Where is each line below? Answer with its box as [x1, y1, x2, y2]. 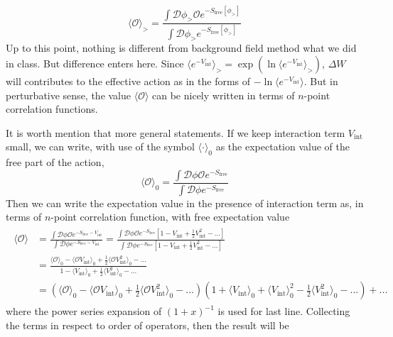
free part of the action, [6, 155, 104, 170]
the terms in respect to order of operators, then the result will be [6, 317, 289, 332]
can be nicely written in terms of [152, 87, 295, 102]
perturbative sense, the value [6, 87, 131, 102]
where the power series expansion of [6, 304, 162, 319]
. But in [303, 74, 338, 89]
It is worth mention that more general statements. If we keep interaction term [6, 125, 345, 140]
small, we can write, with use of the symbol [6, 139, 195, 154]
